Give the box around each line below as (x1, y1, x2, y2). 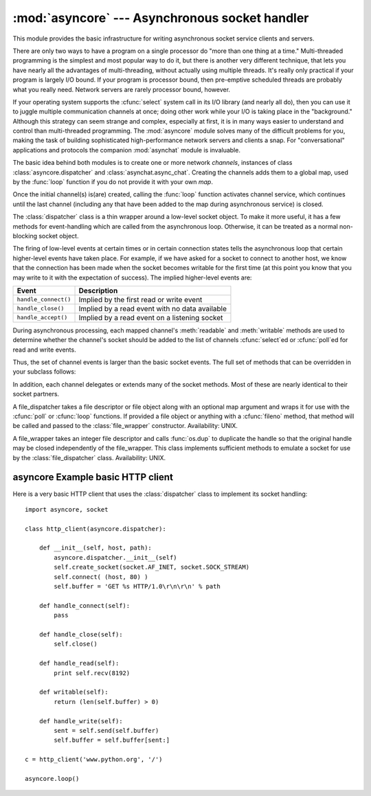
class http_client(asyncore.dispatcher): (25, 525, 166, 532)
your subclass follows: (12, 367, 76, 376)
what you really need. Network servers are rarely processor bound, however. (12, 85, 230, 93)
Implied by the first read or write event (78, 295, 203, 304)
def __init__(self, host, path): (38, 544, 153, 552)
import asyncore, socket (25, 505, 109, 513)
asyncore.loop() (25, 775, 80, 782)
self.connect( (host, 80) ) (54, 573, 148, 580)
